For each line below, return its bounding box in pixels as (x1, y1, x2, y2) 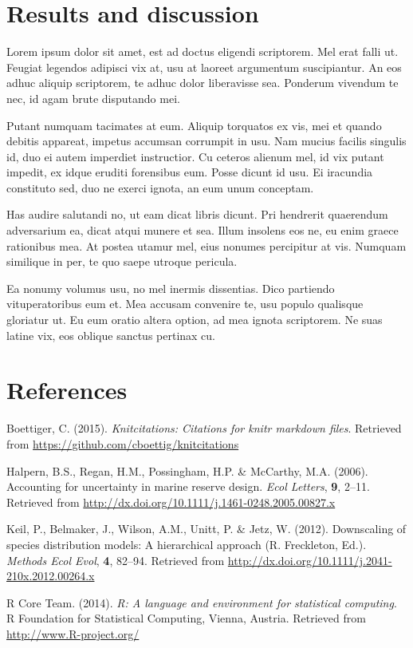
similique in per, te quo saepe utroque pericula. (6, 253, 238, 270)
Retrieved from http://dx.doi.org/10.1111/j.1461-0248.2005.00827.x (6, 493, 336, 510)
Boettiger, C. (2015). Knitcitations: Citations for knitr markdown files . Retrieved (6, 420, 402, 437)
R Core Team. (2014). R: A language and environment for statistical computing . (6, 594, 397, 610)
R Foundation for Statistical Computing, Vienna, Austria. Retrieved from (6, 610, 366, 626)
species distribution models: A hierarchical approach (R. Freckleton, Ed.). (6, 535, 367, 552)
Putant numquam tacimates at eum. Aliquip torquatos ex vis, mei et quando (6, 117, 382, 133)
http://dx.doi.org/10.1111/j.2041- (227, 551, 392, 568)
